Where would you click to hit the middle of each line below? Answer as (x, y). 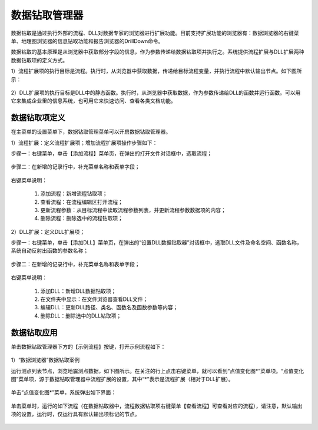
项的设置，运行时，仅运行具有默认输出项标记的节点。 (75, 414)
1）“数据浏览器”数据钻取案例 (45, 360)
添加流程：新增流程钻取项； (74, 194)
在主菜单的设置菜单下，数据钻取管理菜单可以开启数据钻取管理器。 (91, 132)
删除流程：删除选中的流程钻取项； (82, 219)
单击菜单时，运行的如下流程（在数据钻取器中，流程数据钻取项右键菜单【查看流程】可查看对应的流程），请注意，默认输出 (157, 406)
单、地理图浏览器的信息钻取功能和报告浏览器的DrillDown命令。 (87, 41)
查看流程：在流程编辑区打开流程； (82, 202)
